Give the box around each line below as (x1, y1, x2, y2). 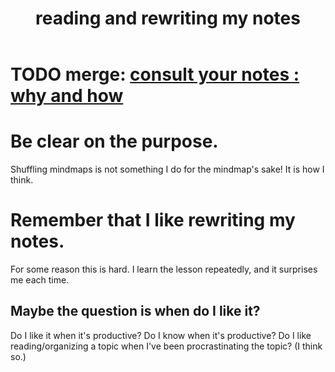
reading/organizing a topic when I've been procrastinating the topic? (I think (10, 340, 323, 352)
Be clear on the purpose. (10, 130, 219, 153)
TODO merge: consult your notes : (10, 63, 300, 86)
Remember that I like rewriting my (10, 209, 296, 232)
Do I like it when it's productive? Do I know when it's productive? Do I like (10, 329, 312, 341)
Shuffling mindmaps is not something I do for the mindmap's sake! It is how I (10, 163, 325, 176)
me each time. (10, 274, 70, 286)
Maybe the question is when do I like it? (10, 303, 261, 320)
